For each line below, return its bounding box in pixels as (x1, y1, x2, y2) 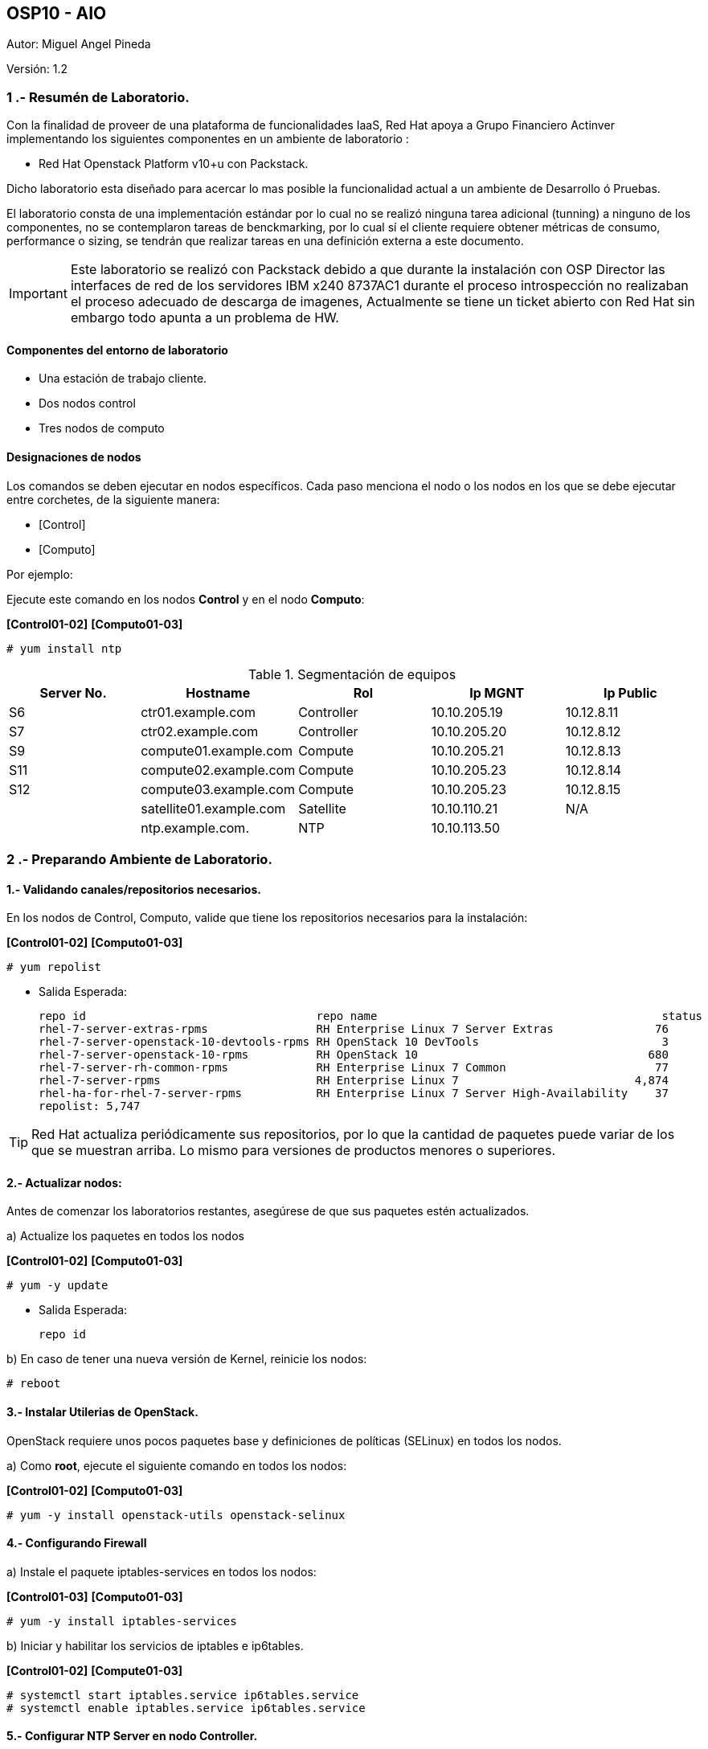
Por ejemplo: (6, 567, 73, 581)
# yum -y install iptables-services (6, 1614, 237, 1628)
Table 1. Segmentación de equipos (248, 666, 456, 682)
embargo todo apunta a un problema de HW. (70, 309, 339, 326)
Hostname (186, 684, 251, 701)
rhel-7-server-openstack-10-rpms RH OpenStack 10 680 (39, 1048, 669, 1062)
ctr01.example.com (141, 703, 256, 720)
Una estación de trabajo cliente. (39, 371, 207, 386)
